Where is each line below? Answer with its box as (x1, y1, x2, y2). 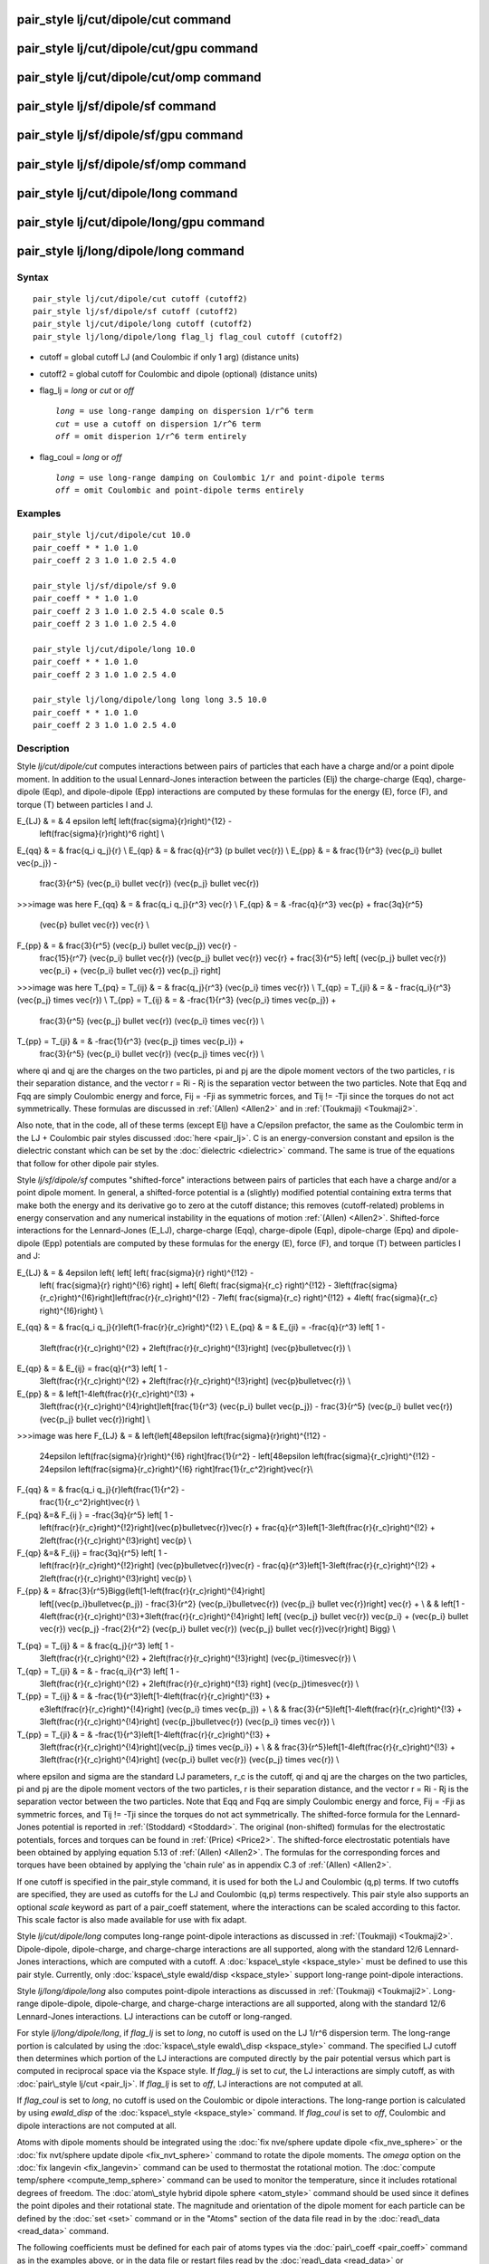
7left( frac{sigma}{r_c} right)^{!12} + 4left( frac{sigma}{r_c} (217, 1292, 438, 1303)
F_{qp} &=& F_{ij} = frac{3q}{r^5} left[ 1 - (16, 1548, 168, 1559)
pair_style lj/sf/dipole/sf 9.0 (33, 580, 177, 590)
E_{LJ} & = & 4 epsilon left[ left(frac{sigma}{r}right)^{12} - (16, 815, 233, 826)
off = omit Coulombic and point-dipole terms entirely (55, 485, 304, 495)
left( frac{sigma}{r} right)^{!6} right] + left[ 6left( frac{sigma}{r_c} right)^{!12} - (39, 1280, 332, 1290)
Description (16, 742, 70, 754)
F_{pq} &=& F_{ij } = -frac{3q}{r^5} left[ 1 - (16, 1509, 174, 1521)
